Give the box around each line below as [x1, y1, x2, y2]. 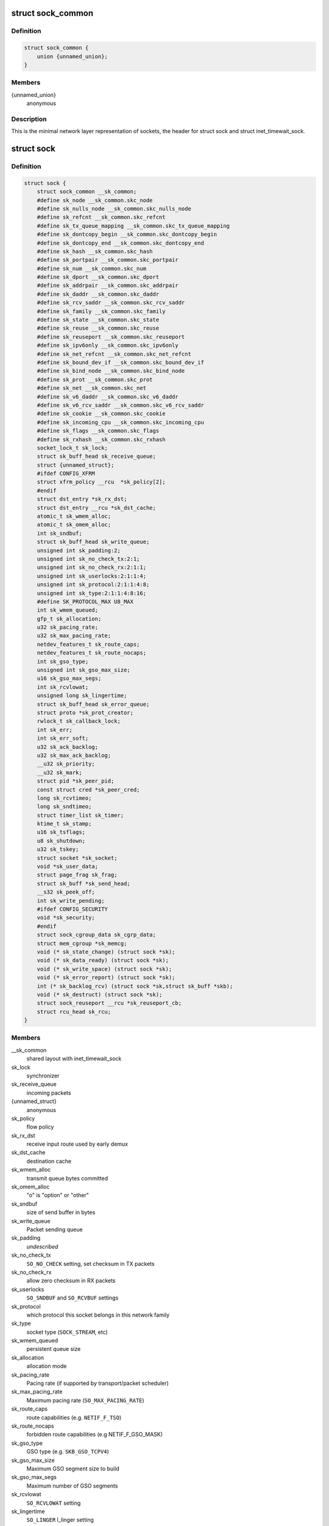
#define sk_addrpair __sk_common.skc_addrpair [37, 282, 179, 289]
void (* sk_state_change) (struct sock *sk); [37, 948, 175, 955]
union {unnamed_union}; [37, 52, 108, 60]
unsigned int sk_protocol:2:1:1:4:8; [37, 581, 150, 588]
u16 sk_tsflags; [37, 829, 85, 836]
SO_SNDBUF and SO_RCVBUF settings [26, 1294, 119, 1301]
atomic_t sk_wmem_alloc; [37, 513, 111, 520]
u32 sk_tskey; [37, 846, 79, 853]
